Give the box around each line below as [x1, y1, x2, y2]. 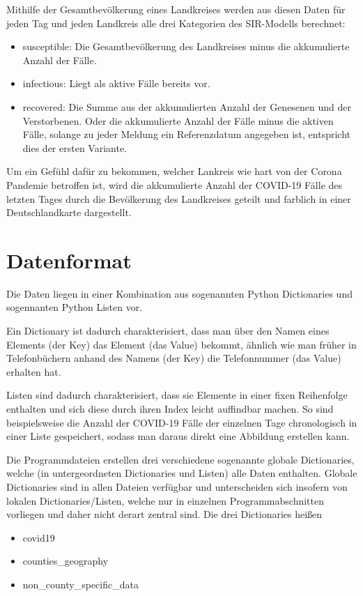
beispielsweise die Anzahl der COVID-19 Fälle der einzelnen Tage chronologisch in [6, 415, 357, 429]
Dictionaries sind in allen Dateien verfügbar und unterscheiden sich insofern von [6, 479, 348, 494]
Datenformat [6, 245, 132, 274]
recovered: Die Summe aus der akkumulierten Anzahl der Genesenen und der [22, 99, 352, 114]
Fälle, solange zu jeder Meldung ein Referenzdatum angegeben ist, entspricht [22, 127, 351, 142]
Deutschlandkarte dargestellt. [6, 205, 132, 220]
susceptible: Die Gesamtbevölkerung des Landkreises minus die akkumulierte [22, 39, 350, 54]
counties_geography [22, 553, 109, 568]
